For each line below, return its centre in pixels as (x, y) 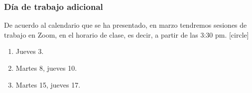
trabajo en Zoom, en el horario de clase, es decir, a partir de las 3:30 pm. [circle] (126, 34)
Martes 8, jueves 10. (46, 68)
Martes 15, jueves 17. (48, 84)
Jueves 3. (30, 51)
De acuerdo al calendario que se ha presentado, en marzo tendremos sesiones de (126, 25)
